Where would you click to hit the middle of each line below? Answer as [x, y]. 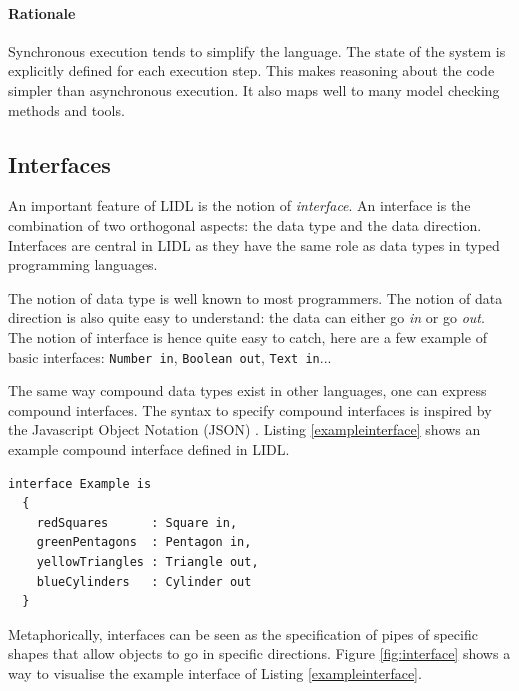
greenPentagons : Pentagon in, [144, 542]
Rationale [42, 12]
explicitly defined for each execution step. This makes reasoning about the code [251, 70]
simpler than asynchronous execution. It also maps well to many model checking [254, 89]
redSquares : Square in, [137, 522]
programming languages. [83, 264]
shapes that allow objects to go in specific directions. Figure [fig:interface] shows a [259, 653]
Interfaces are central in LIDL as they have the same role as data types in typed [254, 244]
